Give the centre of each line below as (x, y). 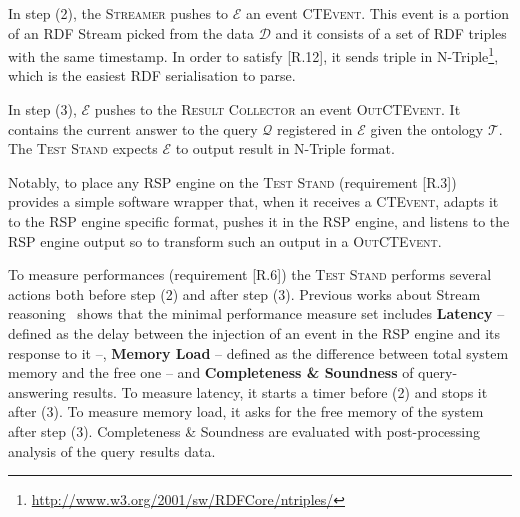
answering (38, 391)
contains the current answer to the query (133, 128)
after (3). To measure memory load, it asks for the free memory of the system (246, 411)
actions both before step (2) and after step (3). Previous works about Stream (244, 293)
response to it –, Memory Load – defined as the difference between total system (258, 352)
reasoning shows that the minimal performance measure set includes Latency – (256, 313)
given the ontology (427, 128)
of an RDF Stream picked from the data (131, 32)
